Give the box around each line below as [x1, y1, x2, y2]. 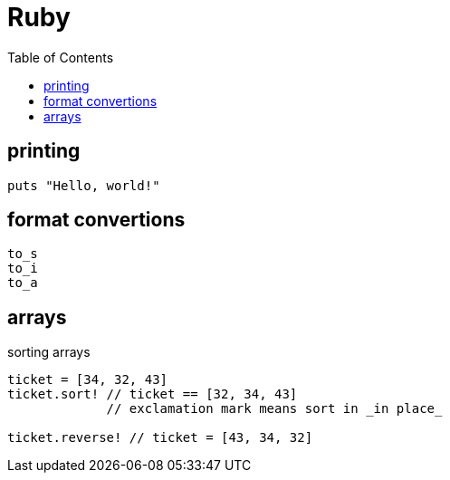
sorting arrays [7, 344, 91, 360]
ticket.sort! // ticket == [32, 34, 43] [7, 387, 298, 402]
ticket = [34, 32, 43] [7, 372, 168, 388]
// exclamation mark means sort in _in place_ [106, 401, 443, 417]
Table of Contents [7, 49, 114, 65]
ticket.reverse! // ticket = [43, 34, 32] [7, 430, 313, 446]
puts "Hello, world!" [7, 178, 160, 193]
